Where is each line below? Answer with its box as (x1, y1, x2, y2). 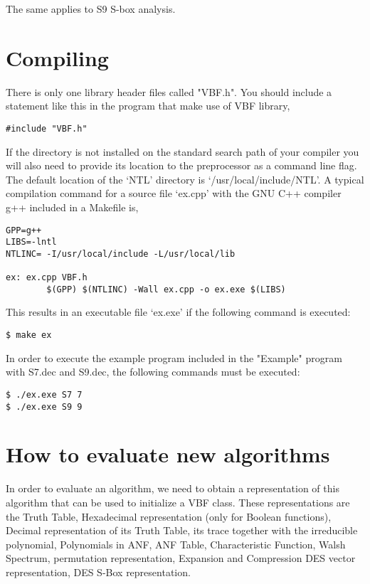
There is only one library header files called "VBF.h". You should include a (6, 84, 332, 99)
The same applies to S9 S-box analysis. (6, 1, 176, 16)
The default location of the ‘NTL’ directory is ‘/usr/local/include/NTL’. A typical (6, 171, 364, 186)
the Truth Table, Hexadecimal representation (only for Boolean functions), (6, 509, 332, 524)
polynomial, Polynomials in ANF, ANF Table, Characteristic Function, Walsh (6, 536, 346, 551)
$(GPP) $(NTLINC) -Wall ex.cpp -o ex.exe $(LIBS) (46, 284, 286, 294)
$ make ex (6, 330, 52, 341)
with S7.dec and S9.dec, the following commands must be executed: (6, 364, 300, 379)
